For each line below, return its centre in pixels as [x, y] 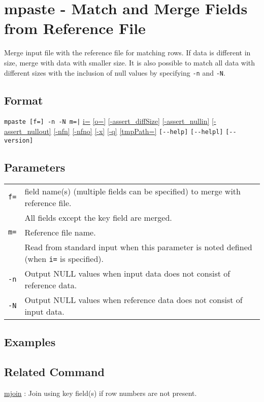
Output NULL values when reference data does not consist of [134, 299]
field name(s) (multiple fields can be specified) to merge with [133, 191]
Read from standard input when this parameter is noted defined [138, 247]
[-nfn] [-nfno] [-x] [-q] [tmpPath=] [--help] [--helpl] [138, 131]
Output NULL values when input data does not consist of [127, 273]
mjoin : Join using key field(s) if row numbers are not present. [101, 393]
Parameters [35, 167]
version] [19, 140]
